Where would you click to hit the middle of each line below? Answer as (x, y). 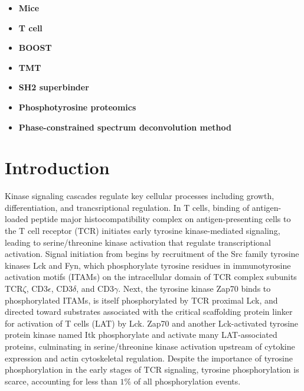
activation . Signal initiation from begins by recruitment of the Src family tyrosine (152, 254)
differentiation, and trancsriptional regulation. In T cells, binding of (127, 207)
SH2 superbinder (54, 87)
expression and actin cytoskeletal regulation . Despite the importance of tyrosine (149, 358)
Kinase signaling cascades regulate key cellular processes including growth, (140, 196)
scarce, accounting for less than (61, 381)
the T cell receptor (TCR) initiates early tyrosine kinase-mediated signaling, (143, 231)
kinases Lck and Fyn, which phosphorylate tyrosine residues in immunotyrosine (148, 265)
